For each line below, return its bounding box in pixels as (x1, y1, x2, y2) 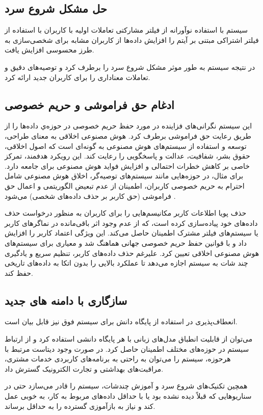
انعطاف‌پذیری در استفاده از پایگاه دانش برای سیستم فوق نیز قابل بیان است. (5, 316, 238, 327)
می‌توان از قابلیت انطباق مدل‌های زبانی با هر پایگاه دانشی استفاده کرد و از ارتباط (5, 333, 253, 344)
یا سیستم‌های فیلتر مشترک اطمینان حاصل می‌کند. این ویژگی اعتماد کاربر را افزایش (5, 227, 258, 238)
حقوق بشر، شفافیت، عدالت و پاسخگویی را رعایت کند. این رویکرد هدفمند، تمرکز (5, 150, 250, 161)
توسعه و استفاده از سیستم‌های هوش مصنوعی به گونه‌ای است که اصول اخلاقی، (5, 140, 247, 151)
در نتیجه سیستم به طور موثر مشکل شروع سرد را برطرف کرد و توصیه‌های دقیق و (5, 61, 255, 72)
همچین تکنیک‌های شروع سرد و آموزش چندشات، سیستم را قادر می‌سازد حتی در (5, 380, 248, 391)
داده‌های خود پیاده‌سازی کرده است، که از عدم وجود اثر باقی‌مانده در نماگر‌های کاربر (5, 217, 258, 228)
